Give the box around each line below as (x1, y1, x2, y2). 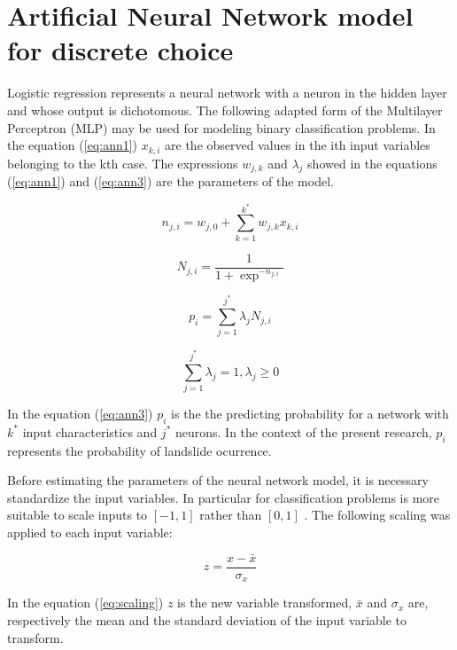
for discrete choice (7, 32, 234, 68)
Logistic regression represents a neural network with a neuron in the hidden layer (7, 83, 447, 102)
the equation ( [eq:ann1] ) (7, 136, 138, 154)
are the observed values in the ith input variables (165, 136, 430, 154)
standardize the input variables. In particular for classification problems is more (7, 488, 440, 506)
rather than (199, 505, 262, 524)
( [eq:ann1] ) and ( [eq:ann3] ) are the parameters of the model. (7, 172, 334, 191)
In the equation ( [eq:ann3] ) (7, 404, 153, 423)
